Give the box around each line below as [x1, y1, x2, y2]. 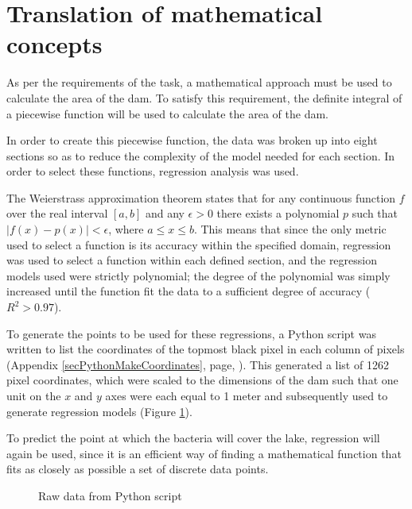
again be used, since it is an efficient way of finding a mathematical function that [6, 445, 402, 461]
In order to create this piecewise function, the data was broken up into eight [6, 132, 378, 148]
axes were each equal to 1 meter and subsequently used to [105, 388, 388, 403]
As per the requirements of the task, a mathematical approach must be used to [6, 74, 392, 91]
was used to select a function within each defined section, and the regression [6, 252, 378, 268]
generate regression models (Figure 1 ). [6, 403, 192, 419]
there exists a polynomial [216, 205, 340, 222]
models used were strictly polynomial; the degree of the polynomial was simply [6, 267, 391, 283]
